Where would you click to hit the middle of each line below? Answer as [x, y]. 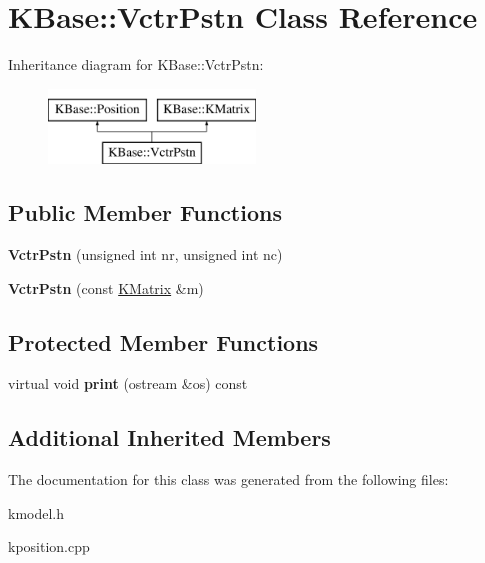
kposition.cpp [49, 546]
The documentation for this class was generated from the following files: [228, 479]
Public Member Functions [145, 212]
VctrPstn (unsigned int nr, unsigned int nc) [145, 254]
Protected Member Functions [163, 341]
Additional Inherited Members [169, 437]
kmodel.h [36, 512]
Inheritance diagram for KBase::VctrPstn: [136, 64]
